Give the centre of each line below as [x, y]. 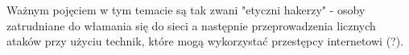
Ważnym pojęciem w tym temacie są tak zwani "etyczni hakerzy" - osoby [186, 10]
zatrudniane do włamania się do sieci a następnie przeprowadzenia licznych [191, 25]
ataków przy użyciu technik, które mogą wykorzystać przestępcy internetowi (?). [205, 41]
